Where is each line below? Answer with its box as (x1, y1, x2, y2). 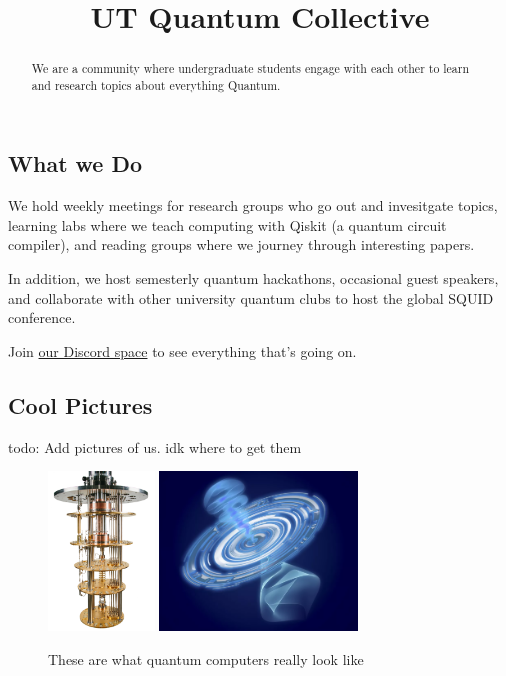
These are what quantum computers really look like (48, 648, 364, 669)
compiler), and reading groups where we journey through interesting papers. (8, 234, 475, 255)
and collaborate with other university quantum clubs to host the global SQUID (8, 287, 494, 308)
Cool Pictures (8, 389, 153, 420)
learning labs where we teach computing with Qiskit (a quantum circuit (8, 214, 447, 235)
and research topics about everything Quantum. (31, 76, 281, 93)
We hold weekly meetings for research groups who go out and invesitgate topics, (8, 195, 498, 216)
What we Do (8, 148, 143, 179)
